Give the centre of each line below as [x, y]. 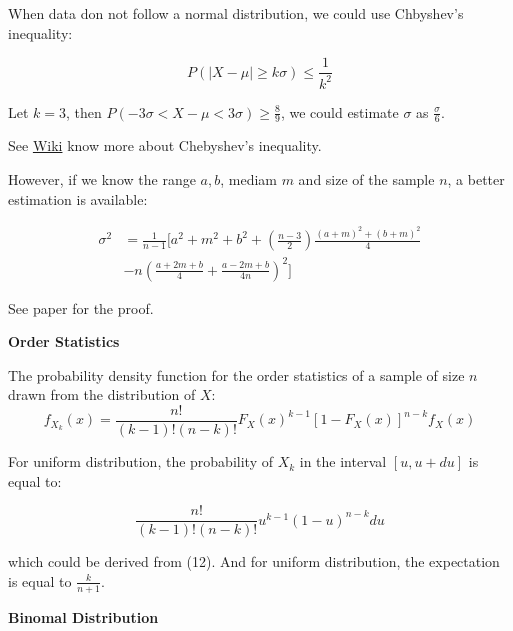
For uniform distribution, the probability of [140, 461]
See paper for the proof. [81, 307]
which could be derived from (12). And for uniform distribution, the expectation [254, 561]
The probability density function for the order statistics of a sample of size [236, 374]
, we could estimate [339, 111]
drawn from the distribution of [102, 394]
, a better [476, 179]
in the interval [343, 461]
